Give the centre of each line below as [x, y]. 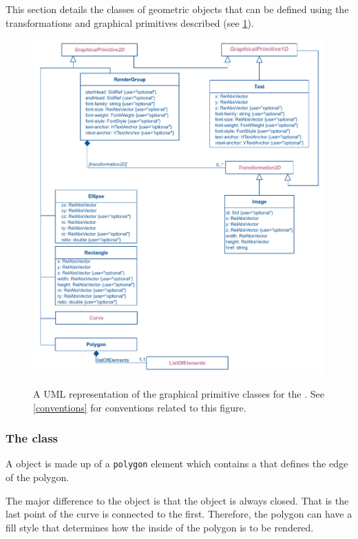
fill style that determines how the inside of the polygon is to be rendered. [160, 527]
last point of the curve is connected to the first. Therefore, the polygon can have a [179, 514]
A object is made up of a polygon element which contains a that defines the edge [177, 464]
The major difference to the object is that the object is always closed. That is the [177, 500]
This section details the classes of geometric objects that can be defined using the [177, 9]
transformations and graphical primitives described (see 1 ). [130, 22]
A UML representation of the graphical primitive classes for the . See [179, 393]
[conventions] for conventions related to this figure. [140, 407]
